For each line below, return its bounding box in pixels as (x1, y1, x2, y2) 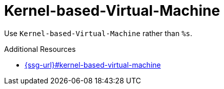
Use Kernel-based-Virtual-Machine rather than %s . (4, 28, 193, 38)
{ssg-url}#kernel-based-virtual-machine (25, 60, 161, 69)
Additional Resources (4, 44, 76, 53)
